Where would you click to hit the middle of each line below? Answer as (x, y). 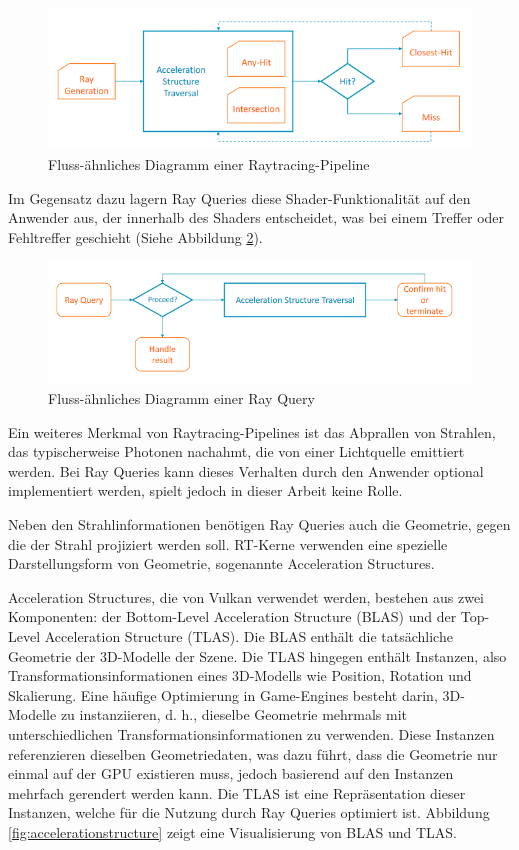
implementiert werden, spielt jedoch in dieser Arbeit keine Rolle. (205, 490)
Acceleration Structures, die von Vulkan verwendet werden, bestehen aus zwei (246, 596)
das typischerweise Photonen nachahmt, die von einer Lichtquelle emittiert (236, 451)
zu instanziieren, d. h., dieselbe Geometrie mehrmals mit (234, 714)
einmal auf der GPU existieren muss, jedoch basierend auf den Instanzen (231, 773)
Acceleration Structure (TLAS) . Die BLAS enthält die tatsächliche (248, 635)
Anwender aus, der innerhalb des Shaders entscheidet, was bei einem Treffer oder (256, 217)
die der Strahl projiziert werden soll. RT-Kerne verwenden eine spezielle (228, 543)
